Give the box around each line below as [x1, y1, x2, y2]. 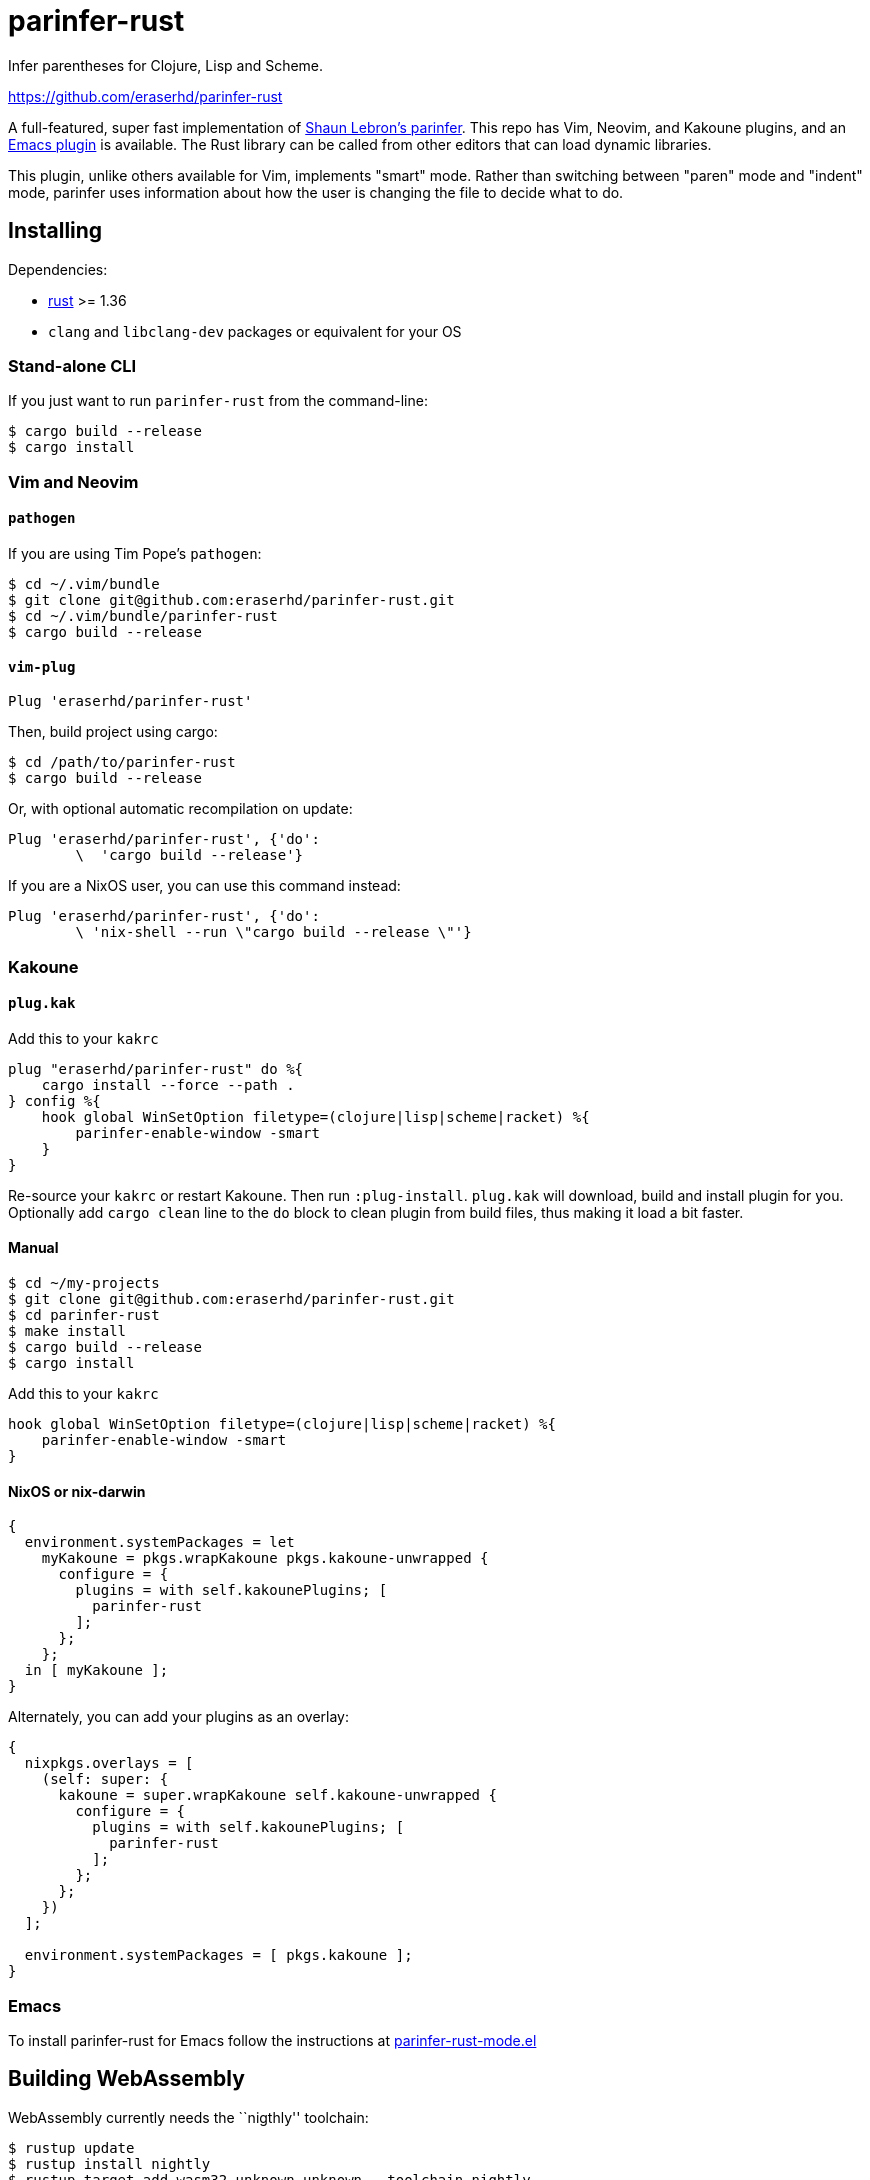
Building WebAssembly [8, 2066, 245, 2092]
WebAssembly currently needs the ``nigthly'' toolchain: [8, 2108, 369, 2126]
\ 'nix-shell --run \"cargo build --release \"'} [75, 924, 472, 941]
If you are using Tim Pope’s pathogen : [8, 544, 262, 562]
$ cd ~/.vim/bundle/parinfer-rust [8, 607, 278, 624]
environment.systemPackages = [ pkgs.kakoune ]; [24, 1947, 413, 1964]
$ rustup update [8, 2139, 135, 2156]
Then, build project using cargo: [8, 723, 218, 741]
